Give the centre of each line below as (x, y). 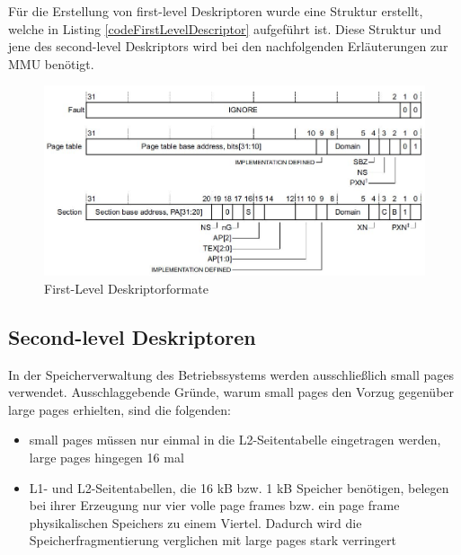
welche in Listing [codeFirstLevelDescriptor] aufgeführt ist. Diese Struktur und (225, 28)
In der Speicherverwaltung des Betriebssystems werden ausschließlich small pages (231, 374)
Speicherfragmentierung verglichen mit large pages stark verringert (213, 540)
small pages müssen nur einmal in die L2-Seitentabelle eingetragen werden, (235, 440)
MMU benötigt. (51, 63)
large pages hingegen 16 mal (106, 457)
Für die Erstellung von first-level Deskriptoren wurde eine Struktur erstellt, (216, 11)
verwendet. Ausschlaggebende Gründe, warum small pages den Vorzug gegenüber (231, 392)
